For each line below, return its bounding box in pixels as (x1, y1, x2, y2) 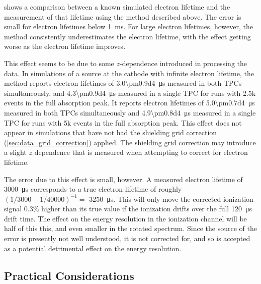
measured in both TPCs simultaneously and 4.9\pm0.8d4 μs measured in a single (4, 107, 256, 118)
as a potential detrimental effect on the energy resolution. (4, 243, 182, 253)
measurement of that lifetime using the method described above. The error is (4, 11, 241, 22)
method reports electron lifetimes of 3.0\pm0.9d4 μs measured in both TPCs (4, 78, 242, 88)
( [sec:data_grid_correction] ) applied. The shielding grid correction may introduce (4, 137, 256, 147)
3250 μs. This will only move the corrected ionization (89, 193, 253, 204)
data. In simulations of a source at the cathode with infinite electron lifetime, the (4, 68, 254, 78)
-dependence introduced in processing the (119, 58, 247, 68)
